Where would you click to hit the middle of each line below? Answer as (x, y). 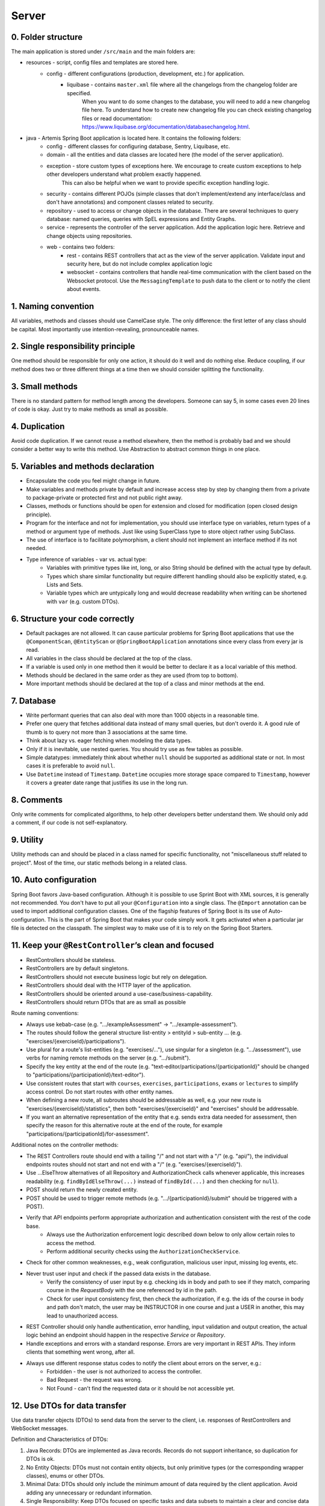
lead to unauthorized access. (82, 1316)
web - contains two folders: (81, 247)
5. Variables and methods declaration (83, 467)
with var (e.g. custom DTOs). (83, 601)
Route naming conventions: (45, 1013)
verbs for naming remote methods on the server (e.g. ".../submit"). (108, 1058)
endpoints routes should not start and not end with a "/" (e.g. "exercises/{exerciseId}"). (134, 1164)
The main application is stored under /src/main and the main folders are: (103, 52)
